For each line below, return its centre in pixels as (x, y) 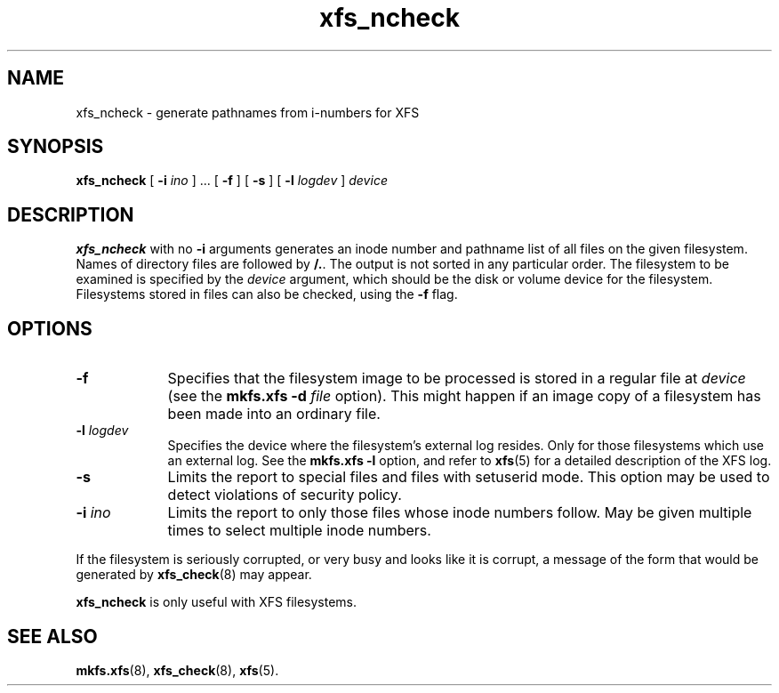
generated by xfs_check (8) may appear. (194, 575)
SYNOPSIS (56, 147)
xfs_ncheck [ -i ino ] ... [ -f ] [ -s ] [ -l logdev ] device (232, 181)
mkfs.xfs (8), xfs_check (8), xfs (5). (177, 670)
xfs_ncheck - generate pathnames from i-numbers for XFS (248, 112)
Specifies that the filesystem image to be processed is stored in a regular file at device (457, 379)
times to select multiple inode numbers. (299, 531)
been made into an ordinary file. (274, 414)
